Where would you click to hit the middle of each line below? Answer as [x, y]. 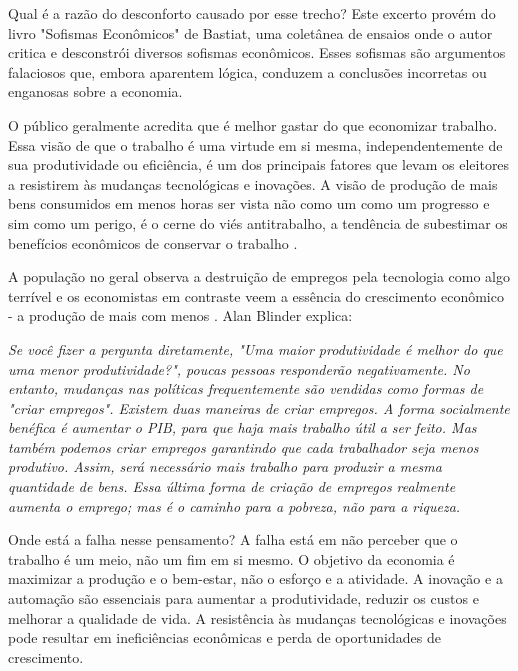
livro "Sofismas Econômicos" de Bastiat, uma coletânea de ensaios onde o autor [250, 32]
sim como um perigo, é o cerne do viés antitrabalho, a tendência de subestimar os [258, 222]
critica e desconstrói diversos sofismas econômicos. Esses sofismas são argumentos [257, 52]
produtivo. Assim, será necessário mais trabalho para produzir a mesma [225, 466]
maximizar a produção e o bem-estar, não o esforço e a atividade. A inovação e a [255, 578]
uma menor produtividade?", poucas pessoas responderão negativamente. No [239, 368]
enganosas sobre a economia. [95, 91]
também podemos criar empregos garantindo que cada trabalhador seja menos [243, 446]
